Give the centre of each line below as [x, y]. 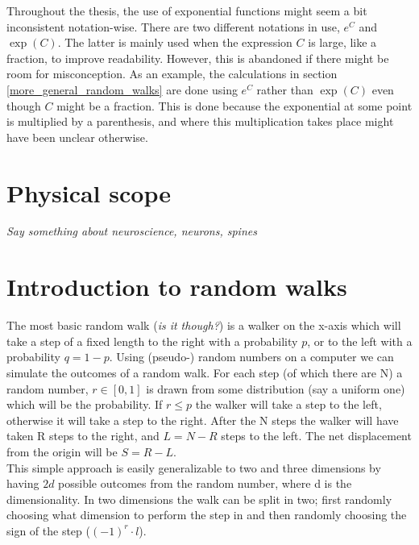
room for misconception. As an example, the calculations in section [172, 74]
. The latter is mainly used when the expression [175, 42]
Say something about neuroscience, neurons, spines [132, 231]
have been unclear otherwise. [77, 137]
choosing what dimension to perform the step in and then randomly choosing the [207, 515]
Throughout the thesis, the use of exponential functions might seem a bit [187, 10]
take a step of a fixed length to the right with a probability [152, 341]
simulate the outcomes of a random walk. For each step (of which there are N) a [205, 372]
